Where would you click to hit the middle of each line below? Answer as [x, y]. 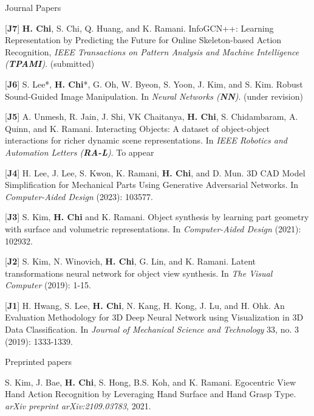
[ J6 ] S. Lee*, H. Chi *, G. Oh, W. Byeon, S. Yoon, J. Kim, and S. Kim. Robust [154, 84]
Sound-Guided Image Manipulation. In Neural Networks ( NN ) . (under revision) [154, 96]
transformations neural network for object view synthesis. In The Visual [139, 273]
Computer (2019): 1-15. [48, 285]
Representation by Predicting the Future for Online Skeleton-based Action [143, 40]
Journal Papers [33, 7]
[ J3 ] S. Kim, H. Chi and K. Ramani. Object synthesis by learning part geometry [157, 217]
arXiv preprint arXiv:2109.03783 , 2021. [78, 406]
